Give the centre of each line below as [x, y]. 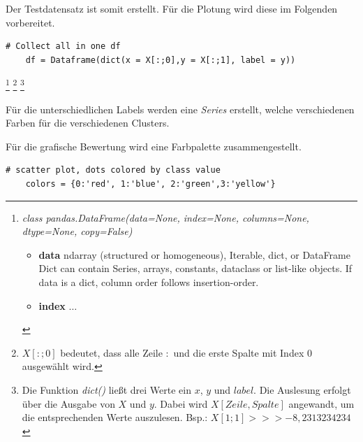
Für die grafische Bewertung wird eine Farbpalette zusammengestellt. [154, 146]
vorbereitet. [30, 22]
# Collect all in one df [63, 47]
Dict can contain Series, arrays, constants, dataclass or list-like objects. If [195, 268]
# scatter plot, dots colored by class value [113, 170]
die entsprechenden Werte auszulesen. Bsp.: [115, 417]
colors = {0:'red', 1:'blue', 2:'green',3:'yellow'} [150, 184]
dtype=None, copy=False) [77, 231]
